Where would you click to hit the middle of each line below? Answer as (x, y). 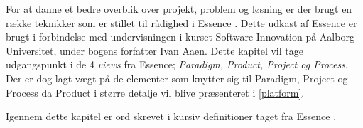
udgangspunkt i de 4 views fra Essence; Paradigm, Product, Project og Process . (177, 64)
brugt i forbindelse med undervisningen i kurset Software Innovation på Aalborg (180, 37)
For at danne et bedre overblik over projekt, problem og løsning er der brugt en (179, 9)
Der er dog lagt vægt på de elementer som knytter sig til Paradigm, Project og (177, 78)
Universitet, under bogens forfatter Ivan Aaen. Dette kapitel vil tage (155, 50)
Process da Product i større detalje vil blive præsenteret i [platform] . (155, 92)
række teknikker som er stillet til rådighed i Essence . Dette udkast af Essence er (181, 22)
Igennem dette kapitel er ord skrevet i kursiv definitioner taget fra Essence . (171, 116)
